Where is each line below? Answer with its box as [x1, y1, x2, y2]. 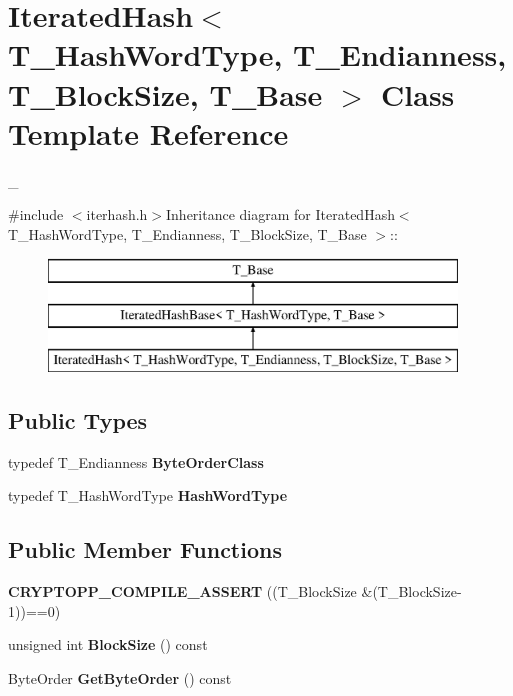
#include [8, 204, 64, 225]
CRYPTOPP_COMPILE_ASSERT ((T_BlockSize [8, 581, 357, 602]
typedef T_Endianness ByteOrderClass [8, 451, 264, 472]
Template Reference [8, 112, 289, 153]
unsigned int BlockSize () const [8, 634, 208, 655]
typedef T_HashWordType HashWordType [8, 485, 288, 506]
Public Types [8, 404, 148, 435]
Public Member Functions [8, 534, 282, 565]
